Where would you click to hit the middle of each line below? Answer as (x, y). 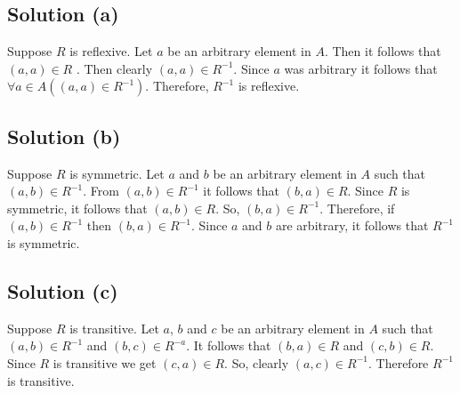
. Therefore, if (357, 208)
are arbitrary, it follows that (352, 225)
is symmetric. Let (117, 173)
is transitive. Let (114, 328)
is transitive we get (105, 362)
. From (101, 191)
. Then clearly (114, 68)
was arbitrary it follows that (361, 68)
